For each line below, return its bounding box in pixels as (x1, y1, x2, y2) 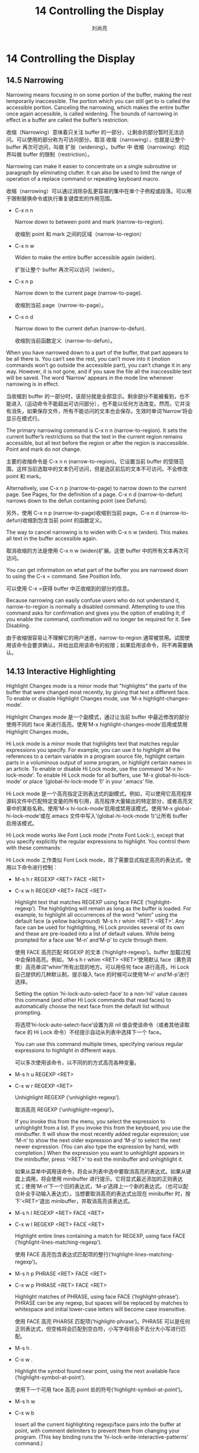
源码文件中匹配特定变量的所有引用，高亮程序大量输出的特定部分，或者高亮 (6, 797, 188, 804)
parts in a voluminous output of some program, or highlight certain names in (6, 758, 192, 766)
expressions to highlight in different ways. (14, 1046, 117, 1054)
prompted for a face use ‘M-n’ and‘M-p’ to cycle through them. (14, 936, 168, 943)
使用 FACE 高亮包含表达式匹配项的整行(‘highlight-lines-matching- (14, 1250, 174, 1257)
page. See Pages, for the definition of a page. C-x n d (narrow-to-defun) (6, 491, 183, 498)
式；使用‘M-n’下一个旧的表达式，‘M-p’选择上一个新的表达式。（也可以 (14, 1182, 184, 1189)
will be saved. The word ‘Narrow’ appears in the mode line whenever (6, 374, 174, 381)
